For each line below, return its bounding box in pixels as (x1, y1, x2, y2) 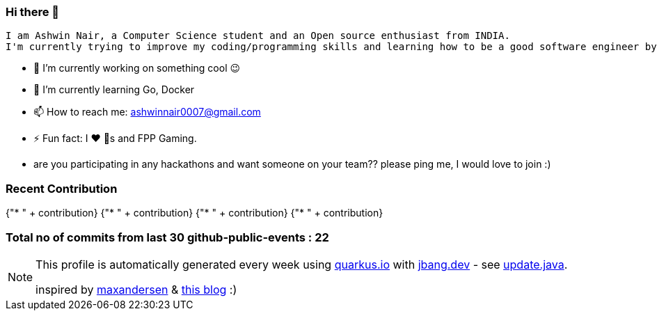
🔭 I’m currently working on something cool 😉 (33, 62, 241, 74)
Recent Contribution (6, 181, 118, 196)
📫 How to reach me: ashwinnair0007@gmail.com (33, 106, 261, 118)
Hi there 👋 (6, 5, 60, 19)
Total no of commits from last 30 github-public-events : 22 (6, 230, 329, 244)
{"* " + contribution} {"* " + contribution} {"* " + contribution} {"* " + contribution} (6, 207, 383, 219)
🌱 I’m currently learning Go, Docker (33, 84, 195, 96)
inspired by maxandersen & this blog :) (35, 282, 237, 297)
